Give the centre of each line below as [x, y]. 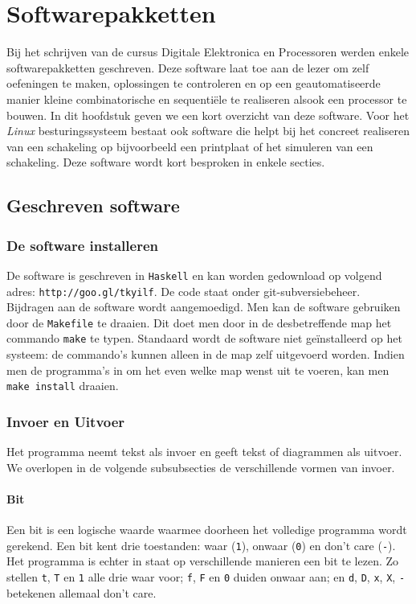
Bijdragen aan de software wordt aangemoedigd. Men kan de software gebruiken [204, 307]
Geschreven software [93, 205]
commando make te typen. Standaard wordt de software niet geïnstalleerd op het [204, 338]
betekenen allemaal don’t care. [82, 592]
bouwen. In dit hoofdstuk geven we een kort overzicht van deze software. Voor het [208, 115]
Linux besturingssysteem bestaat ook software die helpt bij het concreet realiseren [208, 131]
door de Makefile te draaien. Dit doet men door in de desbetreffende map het [199, 322]
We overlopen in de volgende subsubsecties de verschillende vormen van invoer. [201, 467]
